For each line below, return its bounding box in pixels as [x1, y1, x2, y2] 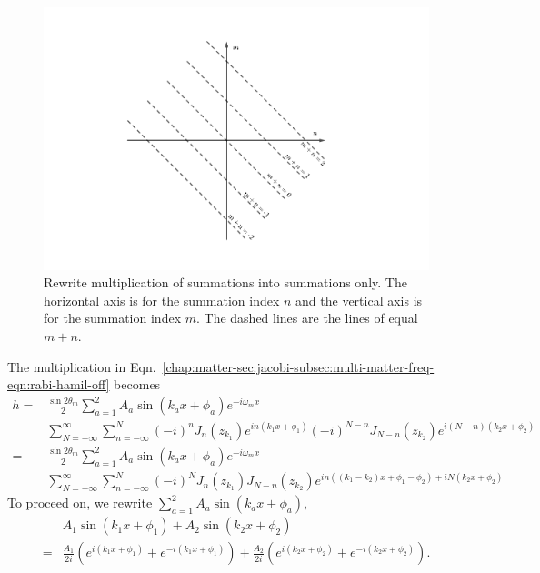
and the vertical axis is [295, 290, 423, 309]
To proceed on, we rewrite [7, 493, 153, 512]
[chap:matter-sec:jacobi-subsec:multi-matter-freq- [162, 357, 435, 376]
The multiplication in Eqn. [7, 357, 156, 376]
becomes [114, 375, 161, 394]
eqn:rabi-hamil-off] [7, 375, 110, 394]
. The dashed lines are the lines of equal [195, 308, 418, 327]
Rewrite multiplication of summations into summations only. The [44, 273, 407, 292]
